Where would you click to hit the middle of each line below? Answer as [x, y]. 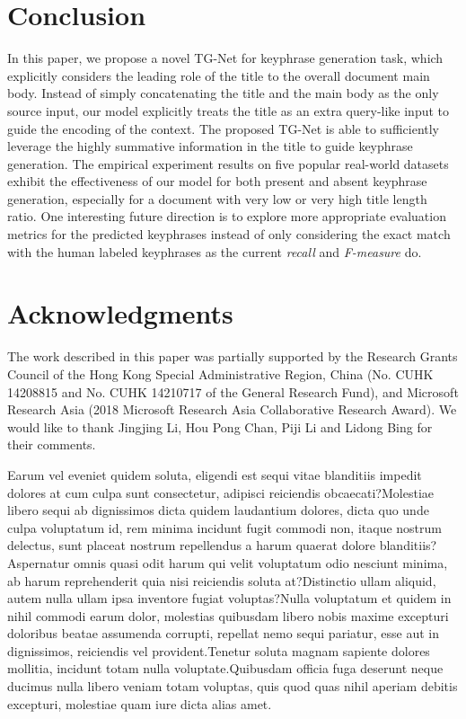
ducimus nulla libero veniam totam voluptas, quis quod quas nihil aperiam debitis [233, 686]
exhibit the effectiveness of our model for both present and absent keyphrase [217, 181]
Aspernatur [39, 562]
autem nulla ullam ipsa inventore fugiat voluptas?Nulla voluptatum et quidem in [229, 598]
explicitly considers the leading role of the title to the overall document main [219, 75]
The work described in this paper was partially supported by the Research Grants [233, 356]
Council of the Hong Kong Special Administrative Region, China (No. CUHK [220, 373]
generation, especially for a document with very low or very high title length [217, 198]
